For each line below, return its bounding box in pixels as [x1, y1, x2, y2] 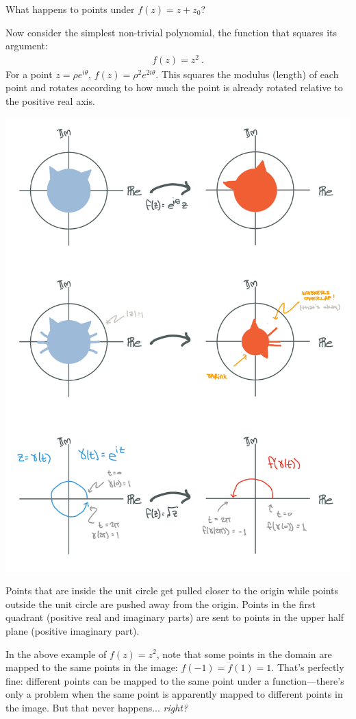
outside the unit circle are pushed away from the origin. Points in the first [5, 596, 316, 611]
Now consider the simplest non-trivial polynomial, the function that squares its [5, 25, 337, 39]
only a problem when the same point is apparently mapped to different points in [5, 687, 343, 701]
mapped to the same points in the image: [5, 660, 178, 674]
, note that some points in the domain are [156, 646, 332, 661]
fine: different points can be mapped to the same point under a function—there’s [5, 673, 344, 687]
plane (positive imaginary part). [5, 623, 140, 637]
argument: [5, 38, 48, 53]
